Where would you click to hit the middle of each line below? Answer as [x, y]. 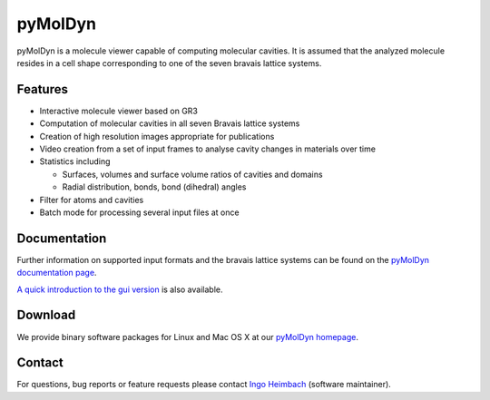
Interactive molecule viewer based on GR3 [119, 111]
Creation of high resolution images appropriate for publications [157, 136]
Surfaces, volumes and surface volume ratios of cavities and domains [192, 174]
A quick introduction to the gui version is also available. [120, 289]
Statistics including [75, 161]
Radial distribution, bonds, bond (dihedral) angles [154, 187]
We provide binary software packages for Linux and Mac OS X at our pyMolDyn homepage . [187, 337]
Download [46, 315]
